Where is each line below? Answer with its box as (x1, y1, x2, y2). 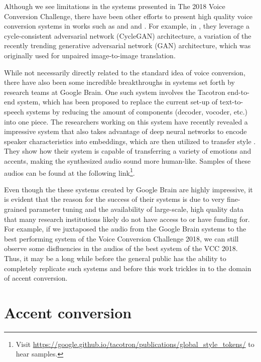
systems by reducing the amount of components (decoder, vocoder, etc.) (26, 106, 248, 116)
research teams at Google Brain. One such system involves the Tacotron (4, 86, 225, 97)
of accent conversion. (4, 273, 68, 283)
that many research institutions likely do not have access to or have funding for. (4, 213, 250, 224)
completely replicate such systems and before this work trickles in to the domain (4, 263, 251, 273)
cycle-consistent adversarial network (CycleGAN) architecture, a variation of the (4, 30, 251, 41)
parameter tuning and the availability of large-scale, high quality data (29, 203, 244, 214)
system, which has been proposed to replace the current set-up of (17, 96, 218, 107)
